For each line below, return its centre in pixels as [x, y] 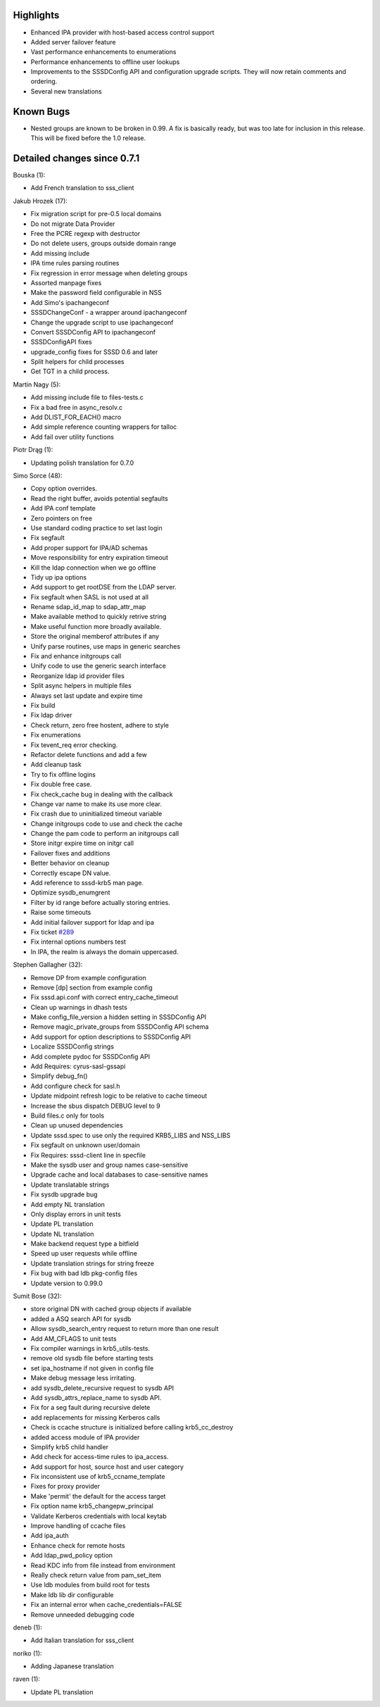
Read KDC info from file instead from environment [103, 1565]
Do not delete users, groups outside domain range [103, 244]
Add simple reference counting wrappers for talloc [104, 427]
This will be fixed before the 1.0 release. [88, 138]
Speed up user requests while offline [84, 1253]
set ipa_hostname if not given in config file [92, 1368]
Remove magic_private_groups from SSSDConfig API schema [120, 1027]
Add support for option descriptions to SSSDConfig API [111, 1037]
